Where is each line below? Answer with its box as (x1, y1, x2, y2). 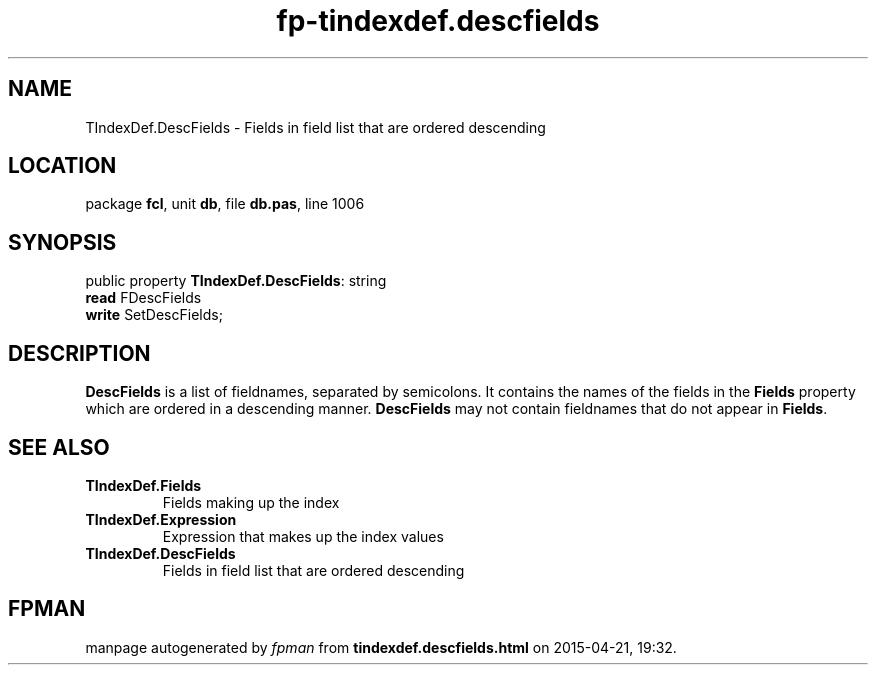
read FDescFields (85, 289, 202, 307)
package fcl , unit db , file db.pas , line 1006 (85, 195, 365, 213)
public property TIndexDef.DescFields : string (85, 272, 387, 290)
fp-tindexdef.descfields (276, 4, 600, 38)
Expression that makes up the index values (162, 527, 444, 545)
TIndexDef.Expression (85, 510, 237, 528)
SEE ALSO (8, 434, 110, 460)
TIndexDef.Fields (85, 476, 202, 494)
